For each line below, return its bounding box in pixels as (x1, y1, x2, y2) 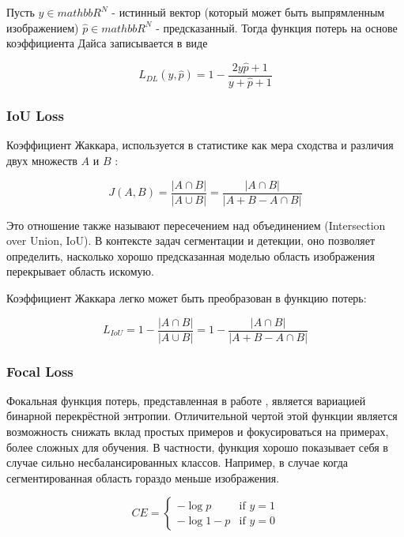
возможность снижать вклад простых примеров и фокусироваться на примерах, (6, 423, 389, 440)
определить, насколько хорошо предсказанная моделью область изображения (6, 247, 376, 264)
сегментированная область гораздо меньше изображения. (6, 469, 280, 486)
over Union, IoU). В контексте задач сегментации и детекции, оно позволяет (6, 232, 376, 249)
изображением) (6, 19, 79, 36)
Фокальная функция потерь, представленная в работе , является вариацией (6, 392, 366, 408)
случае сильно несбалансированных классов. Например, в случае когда (6, 454, 348, 471)
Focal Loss (6, 361, 74, 381)
